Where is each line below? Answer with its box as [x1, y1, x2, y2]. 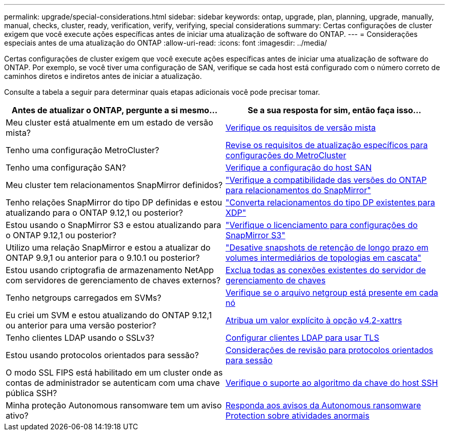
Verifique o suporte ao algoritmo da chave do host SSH [226, 378, 438, 388]
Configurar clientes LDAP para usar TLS [226, 333, 379, 343]
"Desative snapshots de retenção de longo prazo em [226, 242, 428, 253]
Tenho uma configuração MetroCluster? [6, 145, 159, 155]
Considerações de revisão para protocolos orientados [226, 345, 433, 355]
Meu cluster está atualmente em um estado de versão [6, 117, 213, 128]
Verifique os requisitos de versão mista [226, 122, 376, 133]
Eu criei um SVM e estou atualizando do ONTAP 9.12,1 [6, 310, 212, 320]
